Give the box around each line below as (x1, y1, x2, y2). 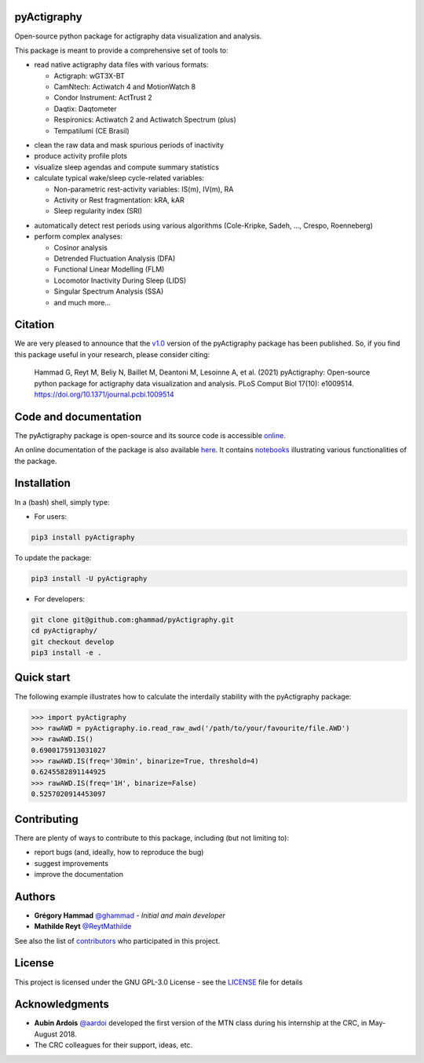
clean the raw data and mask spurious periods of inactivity (34, 141, 224, 150)
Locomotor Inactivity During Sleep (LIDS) (53, 276, 187, 285)
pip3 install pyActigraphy (31, 532, 135, 542)
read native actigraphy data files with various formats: (34, 60, 209, 70)
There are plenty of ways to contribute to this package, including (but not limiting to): (14, 833, 290, 842)
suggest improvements (34, 858, 109, 868)
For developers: (34, 594, 86, 604)
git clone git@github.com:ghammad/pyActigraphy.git (31, 615, 235, 624)
